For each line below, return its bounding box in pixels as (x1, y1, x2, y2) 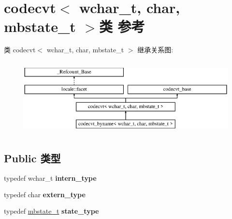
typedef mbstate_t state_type (4, 205, 99, 216)
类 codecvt (4, 45, 36, 55)
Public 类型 (4, 150, 61, 165)
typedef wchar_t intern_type (4, 173, 97, 183)
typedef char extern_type (4, 189, 86, 199)
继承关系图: (137, 45, 174, 55)
